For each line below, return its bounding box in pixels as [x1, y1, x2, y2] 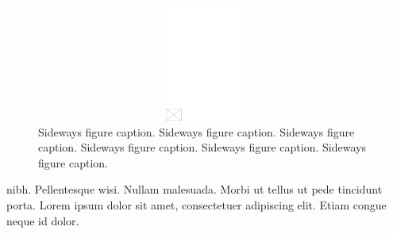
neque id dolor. [6, 212, 79, 228]
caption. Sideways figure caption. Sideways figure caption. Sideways [38, 139, 366, 155]
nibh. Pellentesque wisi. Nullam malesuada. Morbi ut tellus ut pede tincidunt [6, 181, 383, 198]
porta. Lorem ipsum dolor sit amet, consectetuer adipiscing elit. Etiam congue [6, 196, 387, 213]
